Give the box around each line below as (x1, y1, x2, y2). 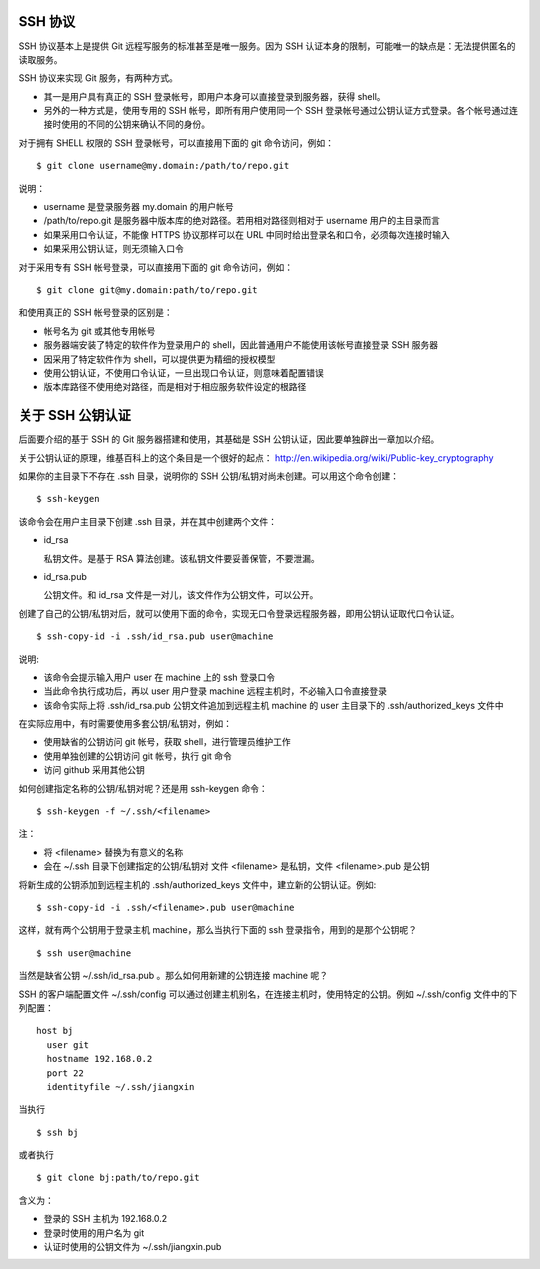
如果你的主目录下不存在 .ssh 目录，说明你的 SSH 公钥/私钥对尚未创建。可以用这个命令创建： (18, 470, 400, 482)
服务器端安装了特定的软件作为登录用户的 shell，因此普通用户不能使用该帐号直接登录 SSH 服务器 (43, 339, 439, 351)
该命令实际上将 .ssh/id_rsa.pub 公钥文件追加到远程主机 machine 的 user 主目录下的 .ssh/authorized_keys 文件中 (43, 699, 504, 711)
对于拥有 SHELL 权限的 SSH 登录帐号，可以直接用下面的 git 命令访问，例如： (18, 136, 335, 149)
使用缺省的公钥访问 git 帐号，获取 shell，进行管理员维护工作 (43, 736, 291, 748)
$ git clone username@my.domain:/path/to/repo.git (36, 160, 290, 172)
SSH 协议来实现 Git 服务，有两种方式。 (18, 72, 179, 84)
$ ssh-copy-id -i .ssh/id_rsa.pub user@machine (36, 631, 274, 642)
